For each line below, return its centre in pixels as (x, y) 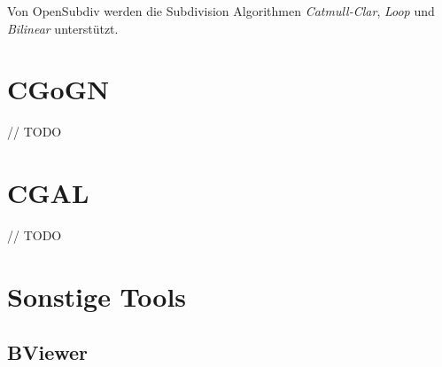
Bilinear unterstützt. (63, 28)
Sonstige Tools (97, 296)
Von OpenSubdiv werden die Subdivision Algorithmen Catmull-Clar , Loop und (221, 11)
